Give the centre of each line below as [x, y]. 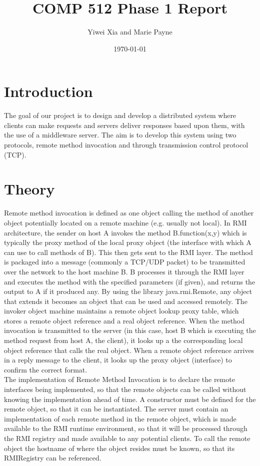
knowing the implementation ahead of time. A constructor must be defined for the [130, 399]
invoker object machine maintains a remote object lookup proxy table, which [121, 311]
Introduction [48, 91]
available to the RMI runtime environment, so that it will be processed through [126, 428]
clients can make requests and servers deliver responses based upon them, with [124, 125]
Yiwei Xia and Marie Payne [130, 32]
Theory [29, 189]
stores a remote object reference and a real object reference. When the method [124, 320]
